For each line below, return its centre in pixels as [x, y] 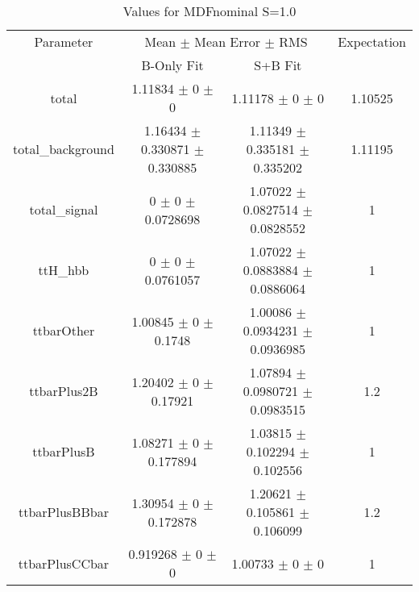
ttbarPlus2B [64, 391]
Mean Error [228, 42]
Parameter [64, 42]
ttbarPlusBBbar [63, 512]
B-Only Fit [172, 65]
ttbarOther [64, 330]
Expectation [372, 42]
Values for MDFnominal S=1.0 [209, 11]
